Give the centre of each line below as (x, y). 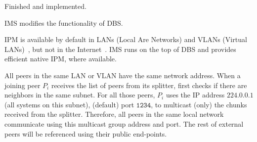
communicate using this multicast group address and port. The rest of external (124, 123)
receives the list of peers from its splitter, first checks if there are (149, 85)
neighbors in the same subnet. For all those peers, (80, 95)
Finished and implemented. (45, 6)
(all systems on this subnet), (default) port (69, 104)
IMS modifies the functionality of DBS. (64, 23)
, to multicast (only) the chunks (199, 104)
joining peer (22, 85)
